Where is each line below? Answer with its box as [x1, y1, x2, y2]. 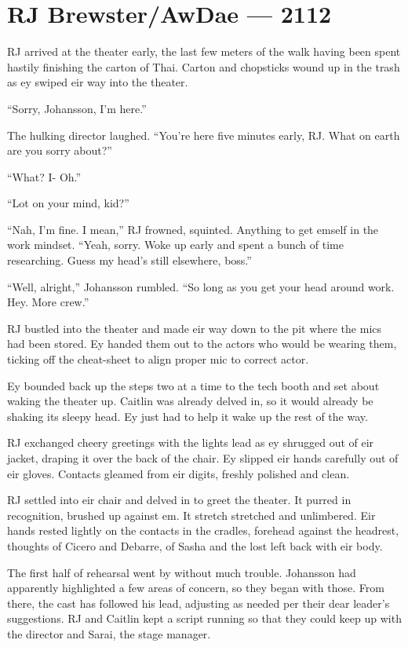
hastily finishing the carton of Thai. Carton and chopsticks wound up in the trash [7, 58, 400, 75]
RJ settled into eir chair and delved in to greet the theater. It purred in [7, 492, 352, 508]
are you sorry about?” [7, 142, 112, 159]
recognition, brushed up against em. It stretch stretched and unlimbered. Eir [7, 506, 376, 523]
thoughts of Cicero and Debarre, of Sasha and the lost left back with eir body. [7, 537, 383, 554]
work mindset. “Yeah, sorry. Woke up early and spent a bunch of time [7, 236, 344, 253]
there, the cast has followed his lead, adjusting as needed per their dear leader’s [7, 594, 390, 611]
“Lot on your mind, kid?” [7, 195, 129, 211]
